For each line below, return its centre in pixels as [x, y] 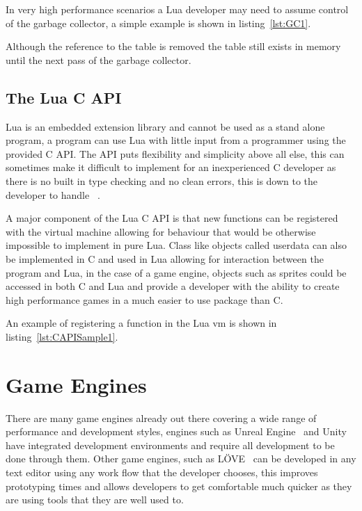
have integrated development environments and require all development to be [170, 445]
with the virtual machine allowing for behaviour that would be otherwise [161, 231]
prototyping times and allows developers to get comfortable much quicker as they [179, 486]
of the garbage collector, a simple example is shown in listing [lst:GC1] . [158, 23]
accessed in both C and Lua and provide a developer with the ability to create [173, 286]
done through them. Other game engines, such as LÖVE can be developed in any [181, 459]
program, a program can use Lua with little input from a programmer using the [176, 140]
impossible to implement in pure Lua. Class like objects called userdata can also [176, 245]
